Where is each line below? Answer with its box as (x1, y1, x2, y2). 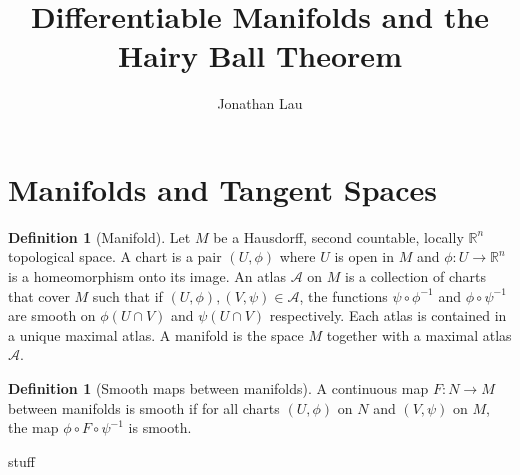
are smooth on (8, 305, 96, 326)
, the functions (299, 285, 388, 306)
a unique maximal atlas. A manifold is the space (8, 324, 304, 345)
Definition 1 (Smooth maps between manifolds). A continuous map (8, 378, 429, 398)
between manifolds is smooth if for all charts (8, 397, 280, 418)
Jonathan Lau (217, 93, 303, 114)
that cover (8, 285, 70, 306)
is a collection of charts (345, 266, 486, 287)
